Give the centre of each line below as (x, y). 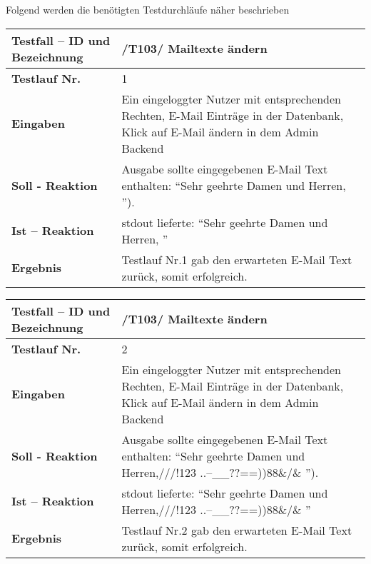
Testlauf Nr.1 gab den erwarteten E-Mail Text (237, 259)
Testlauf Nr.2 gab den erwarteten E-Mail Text (237, 530)
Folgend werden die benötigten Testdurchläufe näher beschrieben (148, 9)
